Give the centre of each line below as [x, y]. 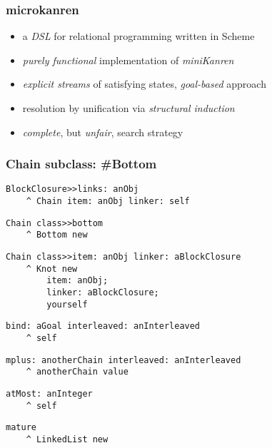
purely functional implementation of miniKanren [128, 60]
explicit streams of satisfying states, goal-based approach [144, 84]
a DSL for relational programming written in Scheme [138, 36]
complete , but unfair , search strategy [103, 132]
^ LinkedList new [67, 439]
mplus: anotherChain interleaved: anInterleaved [124, 360]
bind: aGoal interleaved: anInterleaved [103, 326]
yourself [67, 304]
